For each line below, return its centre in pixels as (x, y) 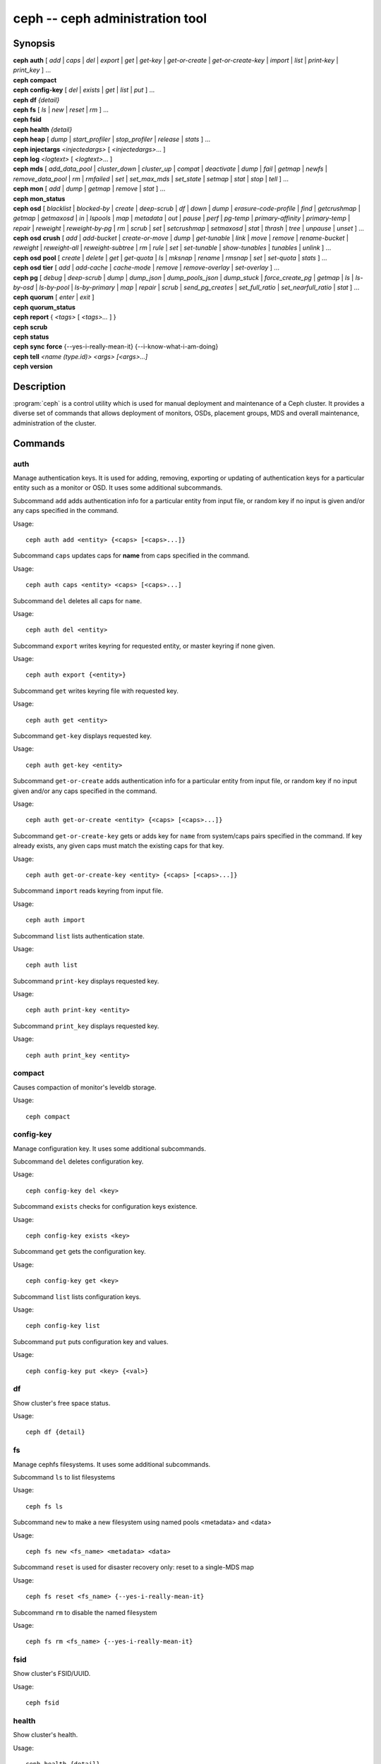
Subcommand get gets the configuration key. (79, 1252)
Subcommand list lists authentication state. (79, 936)
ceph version (33, 366)
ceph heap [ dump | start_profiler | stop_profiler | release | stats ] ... (112, 139)
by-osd (24, 288)
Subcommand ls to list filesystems (64, 1478)
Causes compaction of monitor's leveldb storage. (85, 1087)
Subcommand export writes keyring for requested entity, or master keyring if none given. (144, 646)
